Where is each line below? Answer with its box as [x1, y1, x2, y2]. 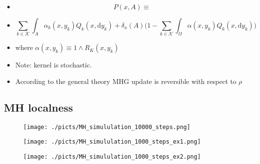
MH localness [4, 99, 73, 115]
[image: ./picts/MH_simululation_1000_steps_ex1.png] [23, 138, 201, 146]
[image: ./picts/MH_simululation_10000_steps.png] [23, 123, 191, 131]
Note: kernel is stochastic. [15, 60, 92, 70]
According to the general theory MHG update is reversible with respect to [15, 76, 237, 86]
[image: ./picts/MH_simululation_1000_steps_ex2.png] [23, 153, 201, 161]
